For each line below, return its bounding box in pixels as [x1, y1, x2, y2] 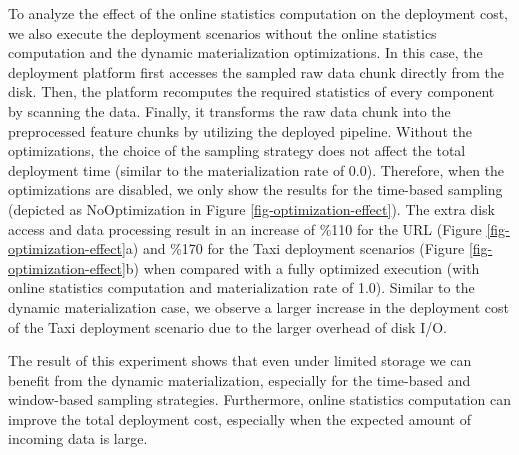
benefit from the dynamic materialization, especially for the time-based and [8, 369, 471, 390]
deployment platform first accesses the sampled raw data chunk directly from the [8, 61, 504, 82]
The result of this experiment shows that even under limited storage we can [8, 350, 472, 371]
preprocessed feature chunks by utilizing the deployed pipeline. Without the [8, 120, 472, 141]
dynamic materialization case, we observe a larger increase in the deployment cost [8, 296, 509, 317]
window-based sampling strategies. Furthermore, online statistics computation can [8, 389, 511, 410]
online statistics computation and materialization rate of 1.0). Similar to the [8, 277, 475, 298]
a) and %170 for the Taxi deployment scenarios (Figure [125, 238, 465, 259]
